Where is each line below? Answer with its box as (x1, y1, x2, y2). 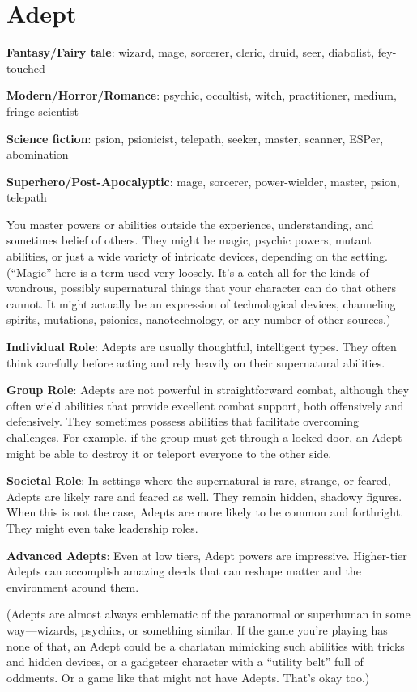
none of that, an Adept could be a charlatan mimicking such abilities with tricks (6, 637, 405, 654)
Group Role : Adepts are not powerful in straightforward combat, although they (6, 381, 410, 398)
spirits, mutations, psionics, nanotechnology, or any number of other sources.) (6, 311, 391, 328)
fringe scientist (6, 102, 79, 119)
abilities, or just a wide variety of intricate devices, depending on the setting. (6, 248, 388, 265)
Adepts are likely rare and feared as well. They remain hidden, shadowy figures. (6, 487, 402, 504)
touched (6, 59, 45, 76)
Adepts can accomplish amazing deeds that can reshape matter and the (6, 563, 361, 579)
